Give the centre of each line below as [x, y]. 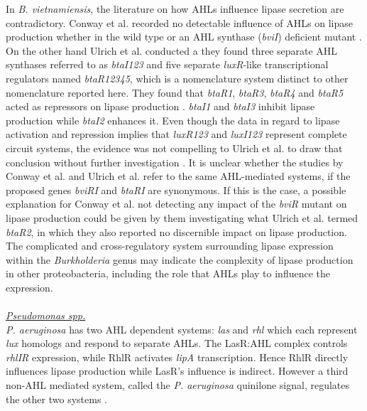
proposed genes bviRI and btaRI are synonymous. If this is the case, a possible [176, 190]
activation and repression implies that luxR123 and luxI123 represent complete [176, 134]
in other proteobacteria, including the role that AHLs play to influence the [168, 273]
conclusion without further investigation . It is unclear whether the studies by [175, 162]
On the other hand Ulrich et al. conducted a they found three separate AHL [172, 50]
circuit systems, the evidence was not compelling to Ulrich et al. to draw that [174, 148]
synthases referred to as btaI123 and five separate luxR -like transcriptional [167, 64]
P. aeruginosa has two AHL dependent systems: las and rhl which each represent [182, 329]
